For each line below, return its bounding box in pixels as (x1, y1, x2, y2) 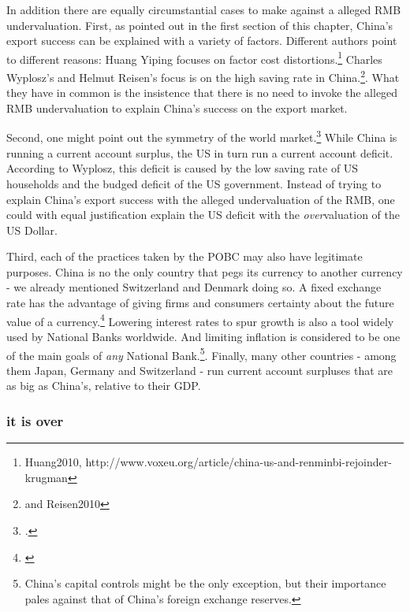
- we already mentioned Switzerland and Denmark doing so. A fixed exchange (6, 279, 382, 295)
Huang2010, (24, 454, 82, 470)
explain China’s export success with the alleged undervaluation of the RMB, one (6, 191, 395, 207)
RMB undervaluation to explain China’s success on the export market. (6, 99, 348, 116)
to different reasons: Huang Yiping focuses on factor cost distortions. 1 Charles (6, 48, 382, 67)
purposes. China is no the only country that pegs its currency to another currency (6, 263, 403, 280)
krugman (24, 469, 68, 485)
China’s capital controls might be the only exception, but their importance (24, 575, 386, 592)
